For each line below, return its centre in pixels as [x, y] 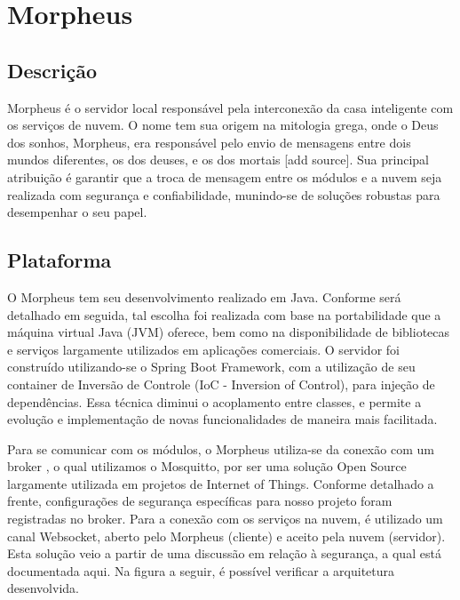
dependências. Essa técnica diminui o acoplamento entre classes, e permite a [214, 401]
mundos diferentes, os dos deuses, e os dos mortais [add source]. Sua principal [218, 160]
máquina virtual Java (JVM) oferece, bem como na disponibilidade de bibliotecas [229, 332]
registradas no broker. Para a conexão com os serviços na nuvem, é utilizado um [225, 519]
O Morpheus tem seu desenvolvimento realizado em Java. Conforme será [204, 296]
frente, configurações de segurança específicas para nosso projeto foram [200, 501]
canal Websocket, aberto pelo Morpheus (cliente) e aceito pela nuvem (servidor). [226, 536]
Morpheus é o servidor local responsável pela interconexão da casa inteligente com [230, 107]
